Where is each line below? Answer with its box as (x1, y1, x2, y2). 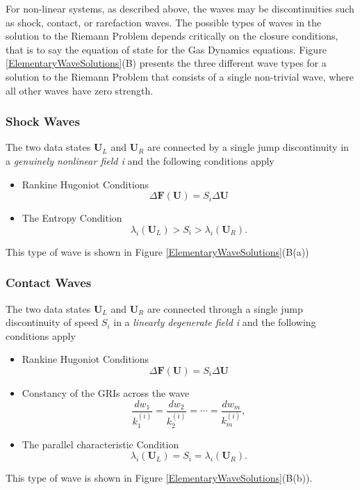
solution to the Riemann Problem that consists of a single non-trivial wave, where (6, 69, 354, 83)
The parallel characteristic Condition (22, 436, 179, 451)
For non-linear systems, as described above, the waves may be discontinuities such (6, 1, 354, 15)
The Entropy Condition (22, 211, 122, 225)
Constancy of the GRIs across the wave (22, 385, 190, 400)
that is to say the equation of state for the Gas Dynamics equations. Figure (6, 42, 327, 56)
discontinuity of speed (6, 315, 99, 329)
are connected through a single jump (147, 301, 303, 316)
